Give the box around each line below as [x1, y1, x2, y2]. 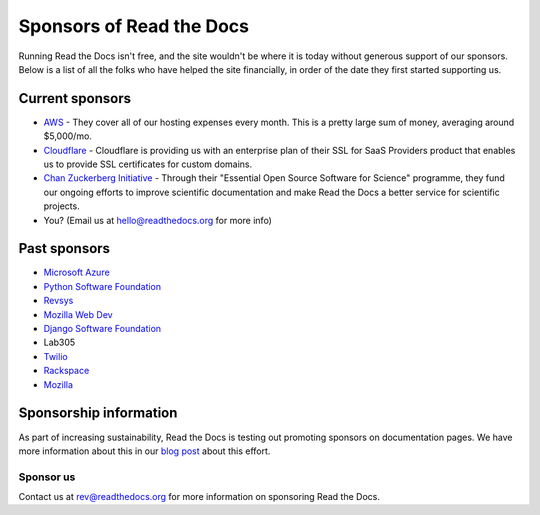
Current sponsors [18, 90, 132, 107]
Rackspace [43, 365, 90, 377]
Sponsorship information [18, 405, 178, 422]
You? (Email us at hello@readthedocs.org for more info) [43, 214, 272, 226]
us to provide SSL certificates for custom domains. [43, 158, 253, 170]
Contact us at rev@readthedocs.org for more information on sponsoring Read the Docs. [18, 491, 380, 503]
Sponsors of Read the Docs [18, 15, 250, 37]
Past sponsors [18, 240, 110, 257]
